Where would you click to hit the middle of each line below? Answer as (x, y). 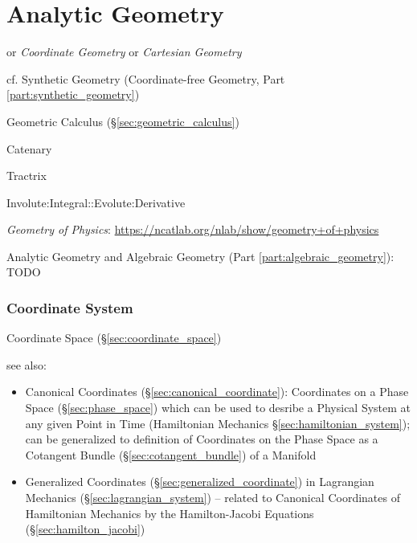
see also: (27, 364)
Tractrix (27, 176)
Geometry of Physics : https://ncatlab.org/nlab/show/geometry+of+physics (193, 229)
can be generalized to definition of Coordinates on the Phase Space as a (202, 439)
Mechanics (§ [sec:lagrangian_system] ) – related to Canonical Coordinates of (213, 498)
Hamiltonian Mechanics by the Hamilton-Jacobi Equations (170, 513)
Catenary (29, 148)
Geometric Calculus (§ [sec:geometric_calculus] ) (123, 121)
